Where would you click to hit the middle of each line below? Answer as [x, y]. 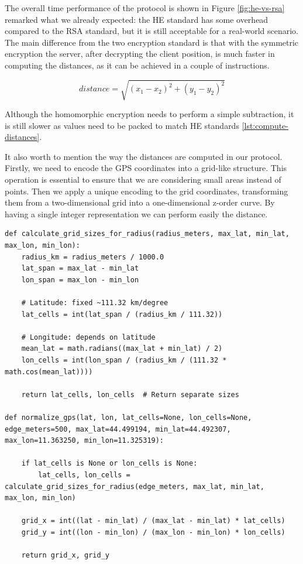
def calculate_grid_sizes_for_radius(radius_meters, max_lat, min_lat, [147, 234]
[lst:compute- [265, 125]
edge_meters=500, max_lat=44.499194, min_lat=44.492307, [118, 429]
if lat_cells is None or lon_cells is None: [109, 464]
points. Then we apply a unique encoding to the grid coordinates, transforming [147, 191]
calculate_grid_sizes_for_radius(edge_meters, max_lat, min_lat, [135, 486]
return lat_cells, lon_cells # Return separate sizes [130, 394]
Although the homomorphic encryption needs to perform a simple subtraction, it [149, 114]
